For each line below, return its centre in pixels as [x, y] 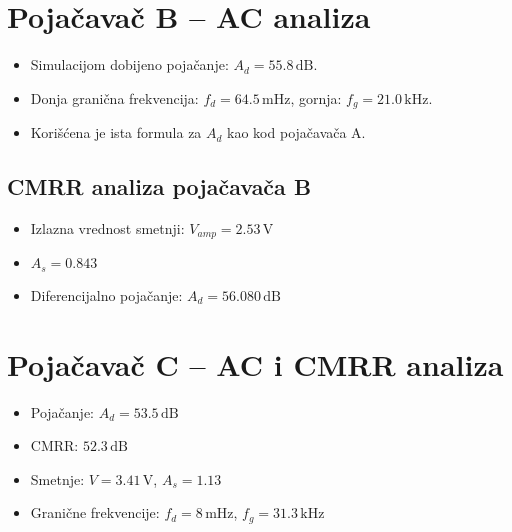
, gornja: [316, 97]
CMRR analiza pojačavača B [159, 186]
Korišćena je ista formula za [116, 132]
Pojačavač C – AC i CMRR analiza [255, 363]
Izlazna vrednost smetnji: [107, 227]
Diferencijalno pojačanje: [106, 294]
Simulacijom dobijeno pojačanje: [129, 64]
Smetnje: [57, 478]
